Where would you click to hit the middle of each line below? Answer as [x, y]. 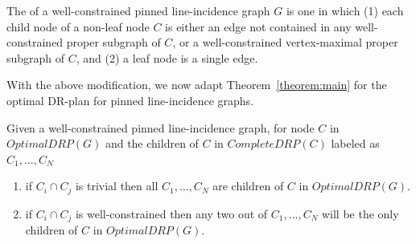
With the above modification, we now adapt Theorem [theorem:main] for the [197, 85]
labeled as [355, 143]
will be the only [360, 213]
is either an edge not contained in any [258, 26]
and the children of [152, 143]
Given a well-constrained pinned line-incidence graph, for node [161, 127]
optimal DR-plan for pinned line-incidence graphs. [130, 100]
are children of [248, 186]
